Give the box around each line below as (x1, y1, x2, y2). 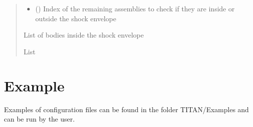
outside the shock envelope (35, 13, 116, 23)
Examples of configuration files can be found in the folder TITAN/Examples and (4, 104, 249, 114)
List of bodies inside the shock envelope (23, 30, 144, 40)
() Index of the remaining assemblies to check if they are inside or (35, 3, 235, 13)
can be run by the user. (4, 114, 75, 124)
